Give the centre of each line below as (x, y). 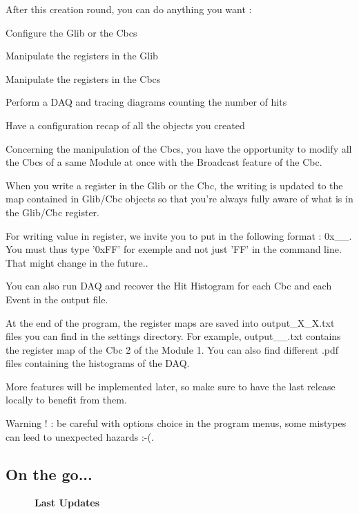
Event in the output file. (57, 299)
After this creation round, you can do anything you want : (129, 9)
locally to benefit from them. (66, 400)
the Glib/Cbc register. (52, 212)
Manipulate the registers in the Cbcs (83, 78)
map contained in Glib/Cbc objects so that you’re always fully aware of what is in (179, 199)
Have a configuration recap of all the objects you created (125, 125)
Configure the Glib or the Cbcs (71, 32)
